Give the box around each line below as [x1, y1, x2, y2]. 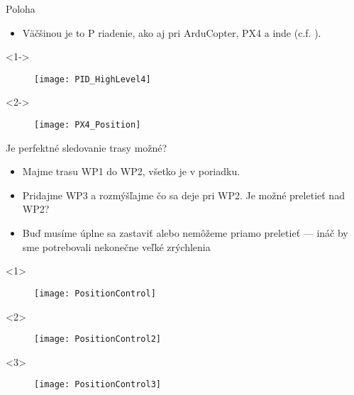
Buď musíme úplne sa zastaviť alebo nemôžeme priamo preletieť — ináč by [22, 226, 348, 240]
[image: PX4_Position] [34, 120, 141, 130]
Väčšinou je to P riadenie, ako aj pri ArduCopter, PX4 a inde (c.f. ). [22, 25, 321, 40]
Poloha [6, 1, 35, 16]
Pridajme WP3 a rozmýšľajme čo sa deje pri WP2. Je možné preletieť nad [22, 187, 345, 202]
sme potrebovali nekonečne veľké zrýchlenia [22, 239, 211, 254]
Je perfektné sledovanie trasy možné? [6, 140, 167, 155]
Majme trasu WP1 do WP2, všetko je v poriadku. [22, 164, 240, 179]
